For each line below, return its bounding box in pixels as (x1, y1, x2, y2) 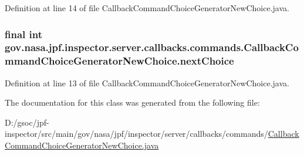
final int (5, 26, 42, 41)
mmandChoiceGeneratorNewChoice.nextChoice (5, 53, 234, 68)
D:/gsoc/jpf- (5, 116, 49, 128)
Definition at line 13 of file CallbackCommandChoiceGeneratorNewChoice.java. (5, 76, 289, 89)
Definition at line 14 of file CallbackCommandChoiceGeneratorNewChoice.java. (5, 2, 289, 14)
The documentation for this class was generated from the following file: (5, 96, 260, 109)
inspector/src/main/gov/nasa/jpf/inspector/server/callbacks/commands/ (5, 127, 268, 140)
